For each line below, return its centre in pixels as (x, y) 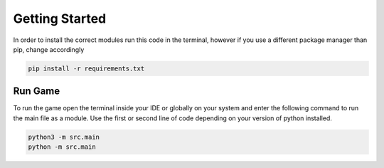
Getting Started (60, 19)
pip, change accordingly (49, 49)
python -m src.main (62, 147)
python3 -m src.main (64, 137)
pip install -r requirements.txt (86, 68)
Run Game (37, 91)
